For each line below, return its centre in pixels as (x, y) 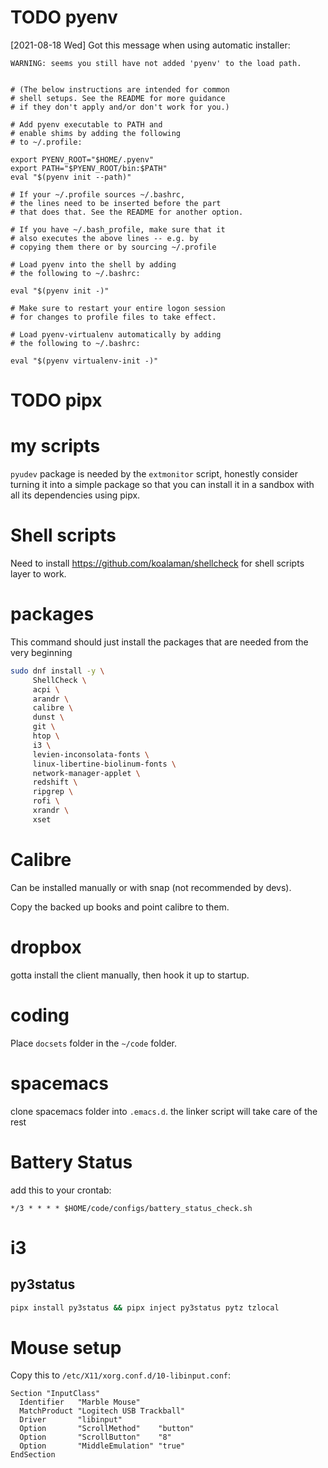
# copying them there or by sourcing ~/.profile (113, 247)
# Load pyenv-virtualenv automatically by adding (116, 334)
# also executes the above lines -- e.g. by (104, 238)
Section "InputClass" (55, 1394)
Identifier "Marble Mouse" (80, 1402)
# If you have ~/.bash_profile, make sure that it (118, 229)
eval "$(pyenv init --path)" (71, 177)
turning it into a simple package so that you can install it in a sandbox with (162, 485)
